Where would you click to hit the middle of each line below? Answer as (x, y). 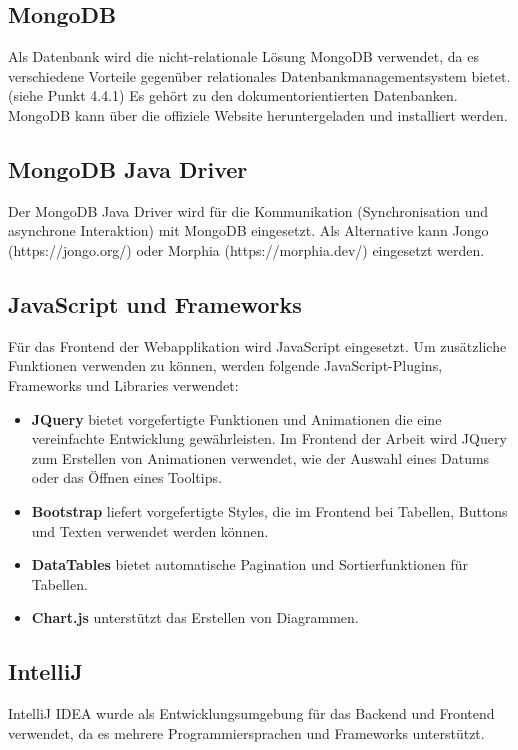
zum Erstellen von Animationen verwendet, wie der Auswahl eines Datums (260, 457)
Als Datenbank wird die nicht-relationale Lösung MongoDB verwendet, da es (243, 56)
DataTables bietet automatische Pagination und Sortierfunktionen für (249, 564)
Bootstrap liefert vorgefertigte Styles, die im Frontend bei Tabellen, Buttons (269, 510)
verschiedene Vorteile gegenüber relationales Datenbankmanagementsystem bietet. (259, 75)
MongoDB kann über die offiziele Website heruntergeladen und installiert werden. (258, 114)
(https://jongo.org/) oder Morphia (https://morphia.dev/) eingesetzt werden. (246, 249)
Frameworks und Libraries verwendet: (123, 384)
